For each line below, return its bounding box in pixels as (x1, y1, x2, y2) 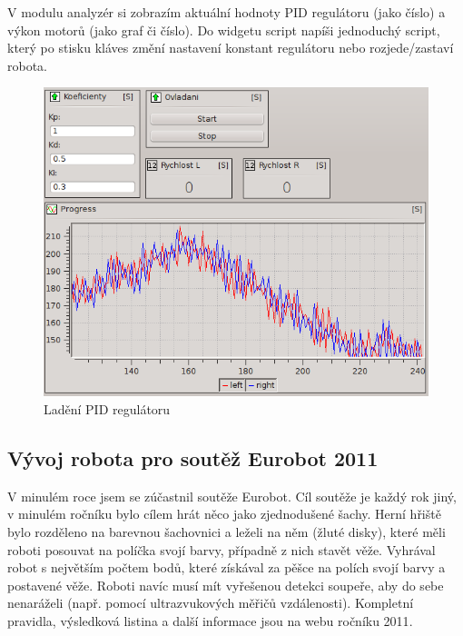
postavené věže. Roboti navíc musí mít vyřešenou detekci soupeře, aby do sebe (7, 575, 444, 594)
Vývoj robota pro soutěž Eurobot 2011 (7, 443, 379, 472)
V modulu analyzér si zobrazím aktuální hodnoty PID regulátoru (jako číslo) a (7, 3, 446, 21)
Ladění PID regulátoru (44, 400, 171, 418)
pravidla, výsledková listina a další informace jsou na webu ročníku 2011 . (7, 611, 413, 630)
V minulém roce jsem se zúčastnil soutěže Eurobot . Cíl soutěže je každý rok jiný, (7, 486, 457, 505)
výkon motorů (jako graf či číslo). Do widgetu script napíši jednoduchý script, (7, 20, 440, 39)
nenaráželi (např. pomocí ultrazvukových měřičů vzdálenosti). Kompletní (7, 593, 414, 612)
